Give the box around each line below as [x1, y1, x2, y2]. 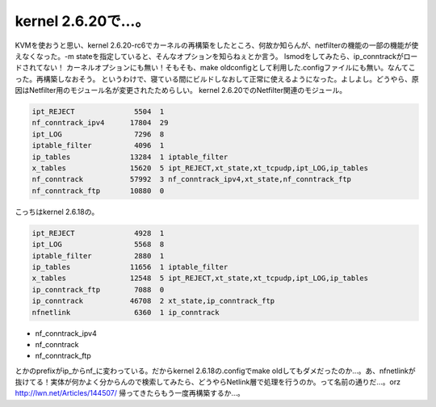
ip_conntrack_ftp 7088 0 [31, 285, 165, 294]
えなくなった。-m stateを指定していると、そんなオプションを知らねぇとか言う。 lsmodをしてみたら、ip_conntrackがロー [15, 51, 418, 61]
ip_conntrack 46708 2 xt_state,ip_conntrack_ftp [31, 296, 275, 306]
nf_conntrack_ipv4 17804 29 [31, 118, 169, 128]
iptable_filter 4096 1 [31, 141, 165, 150]
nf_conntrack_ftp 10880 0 [31, 186, 165, 195]
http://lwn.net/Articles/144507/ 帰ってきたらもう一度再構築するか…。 [15, 388, 245, 398]
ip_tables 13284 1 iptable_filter [31, 152, 228, 162]
